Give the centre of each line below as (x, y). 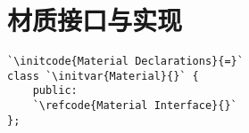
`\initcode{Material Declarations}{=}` (125, 62)
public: (55, 91)
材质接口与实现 (95, 20)
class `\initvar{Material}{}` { (103, 76)
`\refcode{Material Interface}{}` (135, 106)
